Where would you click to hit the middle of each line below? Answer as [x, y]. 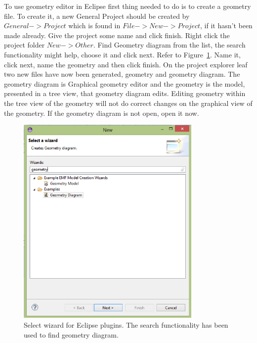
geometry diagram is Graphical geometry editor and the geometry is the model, [125, 83]
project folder [24, 45]
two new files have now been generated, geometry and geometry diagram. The [122, 74]
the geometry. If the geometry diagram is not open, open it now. [102, 113]
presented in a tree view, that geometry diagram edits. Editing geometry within [125, 93]
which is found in [94, 25]
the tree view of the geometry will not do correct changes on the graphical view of [128, 103]
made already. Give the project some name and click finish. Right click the [117, 35]
